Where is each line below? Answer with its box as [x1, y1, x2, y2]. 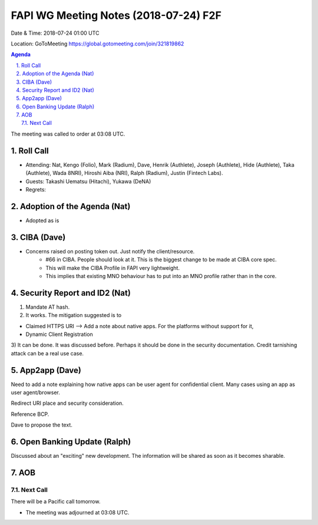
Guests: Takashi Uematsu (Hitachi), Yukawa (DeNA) [25, 177, 151, 185]
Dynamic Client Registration [25, 331, 94, 338]
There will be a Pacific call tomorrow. [11, 498, 101, 505]
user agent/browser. [11, 389, 60, 396]
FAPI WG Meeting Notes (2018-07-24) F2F [11, 9, 222, 22]
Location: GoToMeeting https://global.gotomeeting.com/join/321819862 [11, 40, 184, 47]
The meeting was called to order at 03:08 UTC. [11, 130, 125, 137]
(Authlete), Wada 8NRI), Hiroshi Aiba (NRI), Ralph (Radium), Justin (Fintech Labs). [25, 170, 223, 177]
